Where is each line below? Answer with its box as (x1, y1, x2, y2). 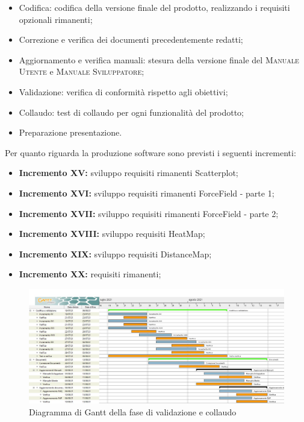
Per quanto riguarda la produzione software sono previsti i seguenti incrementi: (5, 146, 296, 159)
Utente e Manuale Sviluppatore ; (19, 65, 144, 78)
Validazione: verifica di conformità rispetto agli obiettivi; (19, 85, 228, 98)
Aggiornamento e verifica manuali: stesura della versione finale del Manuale (19, 53, 299, 66)
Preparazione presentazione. (19, 126, 122, 139)
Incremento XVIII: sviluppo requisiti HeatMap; (19, 227, 205, 240)
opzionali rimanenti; (19, 13, 93, 25)
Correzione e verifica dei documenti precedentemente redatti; (19, 33, 243, 46)
